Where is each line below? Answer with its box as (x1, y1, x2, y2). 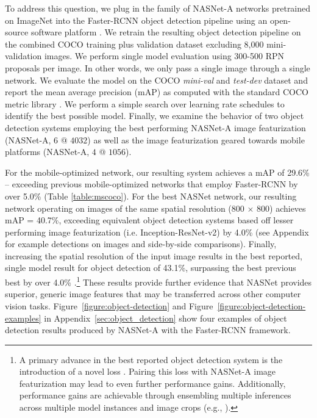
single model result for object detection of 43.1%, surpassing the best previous (5, 261, 296, 274)
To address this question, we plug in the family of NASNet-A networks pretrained (5, 2, 311, 14)
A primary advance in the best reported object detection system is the (19, 353, 283, 366)
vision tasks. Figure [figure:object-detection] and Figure (5, 299, 213, 312)
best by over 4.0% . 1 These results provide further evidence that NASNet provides (5, 274, 312, 288)
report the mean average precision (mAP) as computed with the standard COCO (5, 85, 308, 98)
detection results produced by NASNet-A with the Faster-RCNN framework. (5, 323, 291, 336)
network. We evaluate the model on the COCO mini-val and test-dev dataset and (5, 73, 308, 86)
